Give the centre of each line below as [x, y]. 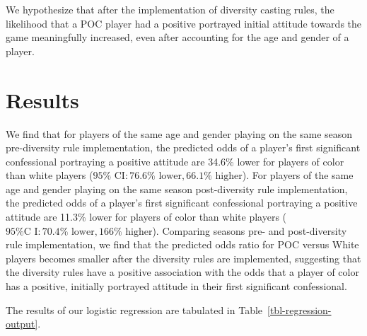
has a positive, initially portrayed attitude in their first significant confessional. [176, 286]
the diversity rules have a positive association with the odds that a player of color [182, 272]
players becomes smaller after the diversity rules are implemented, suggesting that [183, 258]
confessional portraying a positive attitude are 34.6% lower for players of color [175, 161]
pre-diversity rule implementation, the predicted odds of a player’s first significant [183, 147]
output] [22, 324]
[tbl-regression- [299, 309]
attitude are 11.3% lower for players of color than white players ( [146, 217]
